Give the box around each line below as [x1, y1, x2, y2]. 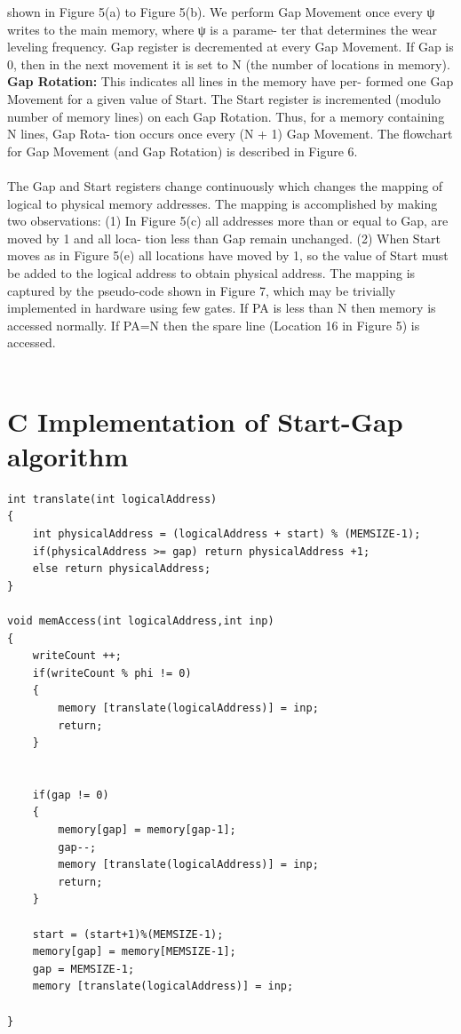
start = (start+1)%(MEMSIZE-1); [32, 927, 224, 941]
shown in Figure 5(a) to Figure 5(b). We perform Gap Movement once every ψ [7, 3, 435, 20]
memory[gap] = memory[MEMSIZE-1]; [32, 945, 236, 958]
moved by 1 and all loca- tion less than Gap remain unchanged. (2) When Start [7, 228, 441, 247]
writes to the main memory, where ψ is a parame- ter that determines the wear [7, 20, 438, 38]
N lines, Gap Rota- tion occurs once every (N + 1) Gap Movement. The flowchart [7, 124, 453, 143]
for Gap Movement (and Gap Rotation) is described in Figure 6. [7, 141, 358, 160]
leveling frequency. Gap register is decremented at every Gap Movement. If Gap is [7, 37, 454, 56]
